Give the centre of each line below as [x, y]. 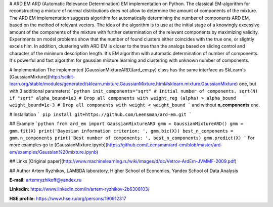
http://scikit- [62, 76]
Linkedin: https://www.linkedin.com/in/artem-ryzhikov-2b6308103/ [80, 189]
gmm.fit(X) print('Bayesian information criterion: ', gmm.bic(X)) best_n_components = [121, 131]
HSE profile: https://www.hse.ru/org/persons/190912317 [68, 198]
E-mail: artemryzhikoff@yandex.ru [45, 180]
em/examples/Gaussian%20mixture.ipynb [53, 152]
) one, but [246, 84]
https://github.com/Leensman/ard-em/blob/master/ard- [165, 145]
